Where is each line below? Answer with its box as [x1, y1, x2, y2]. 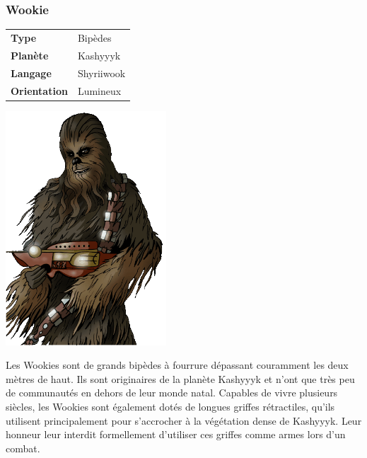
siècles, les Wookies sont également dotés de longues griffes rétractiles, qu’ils [6, 399, 335, 413]
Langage [11, 65, 52, 80]
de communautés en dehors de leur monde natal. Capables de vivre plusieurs [6, 385, 338, 400]
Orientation [11, 83, 68, 98]
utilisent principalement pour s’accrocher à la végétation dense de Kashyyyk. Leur [6, 413, 362, 428]
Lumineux [77, 83, 122, 98]
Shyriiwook [77, 65, 126, 80]
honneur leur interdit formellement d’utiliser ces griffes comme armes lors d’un [6, 427, 346, 442]
